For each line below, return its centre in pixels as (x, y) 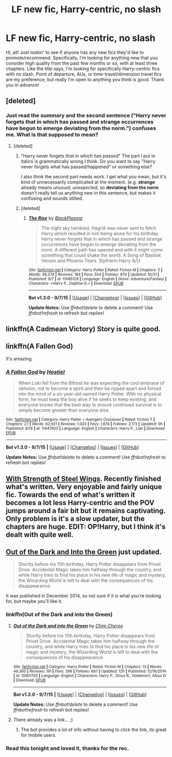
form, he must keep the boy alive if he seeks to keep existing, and (87, 399)
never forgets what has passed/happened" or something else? (87, 167)
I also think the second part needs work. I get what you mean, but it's (93, 176)
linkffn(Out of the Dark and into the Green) (59, 614)
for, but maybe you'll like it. (34, 601)
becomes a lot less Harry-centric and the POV (80, 503)
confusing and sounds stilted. (52, 198)
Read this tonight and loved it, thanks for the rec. (67, 748)
